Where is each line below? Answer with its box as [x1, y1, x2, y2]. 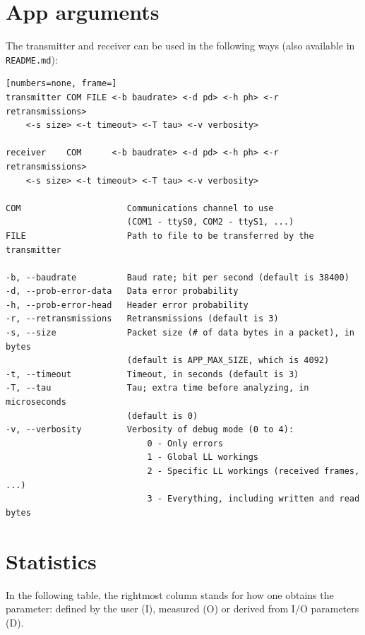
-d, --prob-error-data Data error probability [6, 286, 239, 297]
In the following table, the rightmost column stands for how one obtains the [6, 587, 334, 602]
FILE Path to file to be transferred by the [6, 230, 314, 241]
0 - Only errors [147, 438, 223, 449]
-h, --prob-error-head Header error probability [6, 299, 249, 310]
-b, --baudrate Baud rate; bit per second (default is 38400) [6, 272, 349, 283]
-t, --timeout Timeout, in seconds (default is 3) [6, 369, 299, 379]
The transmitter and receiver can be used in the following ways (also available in [6, 38, 355, 53]
